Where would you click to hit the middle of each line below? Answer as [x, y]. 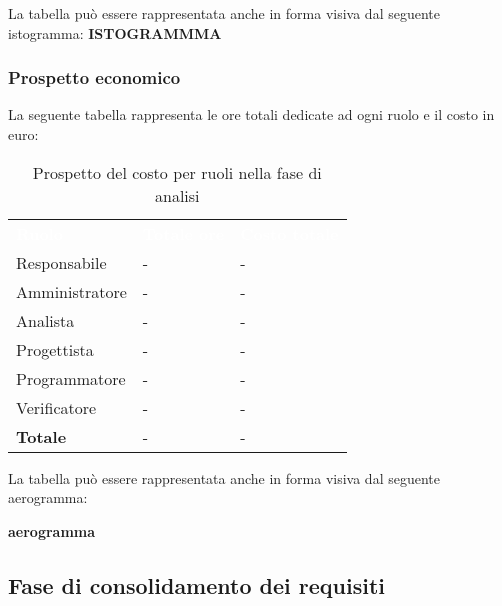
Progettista [55, 349]
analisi [177, 195]
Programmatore [71, 378]
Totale [41, 436]
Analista [45, 320]
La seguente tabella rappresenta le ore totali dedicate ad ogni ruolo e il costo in [251, 114]
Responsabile [61, 262]
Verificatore [56, 407]
